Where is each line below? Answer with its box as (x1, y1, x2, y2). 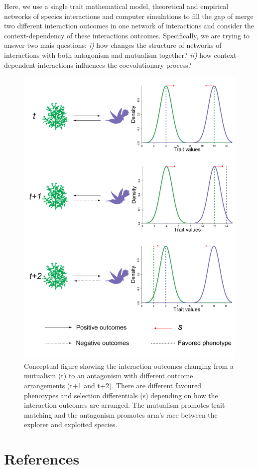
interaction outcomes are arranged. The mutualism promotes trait (24, 400, 225, 410)
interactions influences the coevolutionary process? (37, 59, 192, 70)
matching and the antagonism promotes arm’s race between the (24, 409, 218, 420)
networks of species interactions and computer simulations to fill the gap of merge (4, 10, 254, 21)
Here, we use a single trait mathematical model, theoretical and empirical (4, 1, 229, 11)
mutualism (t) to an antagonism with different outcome (24, 370, 193, 381)
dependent (4, 59, 36, 70)
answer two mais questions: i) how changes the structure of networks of (4, 40, 222, 50)
